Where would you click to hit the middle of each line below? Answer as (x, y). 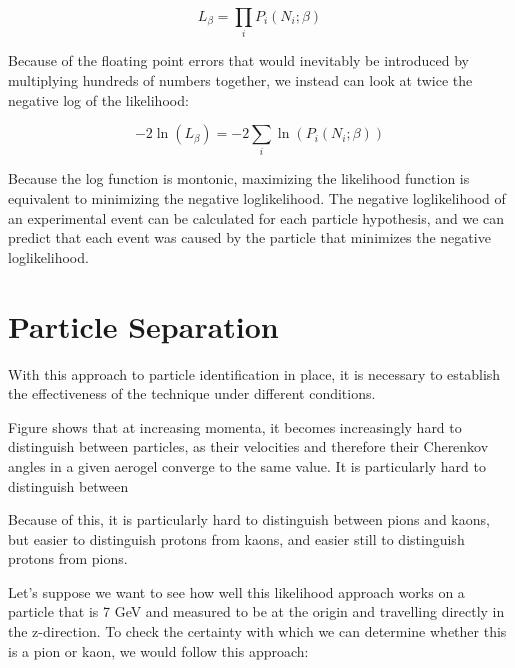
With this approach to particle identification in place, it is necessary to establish (254, 373)
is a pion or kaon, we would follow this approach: (158, 650)
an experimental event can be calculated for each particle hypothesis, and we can (256, 217)
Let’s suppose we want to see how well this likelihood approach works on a (236, 591)
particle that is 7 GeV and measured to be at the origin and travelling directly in (256, 611)
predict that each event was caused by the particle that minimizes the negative (249, 237)
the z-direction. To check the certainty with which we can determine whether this (257, 631)
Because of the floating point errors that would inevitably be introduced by (238, 60)
